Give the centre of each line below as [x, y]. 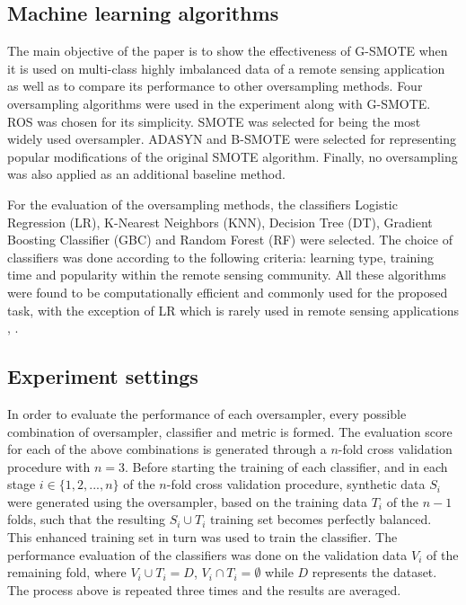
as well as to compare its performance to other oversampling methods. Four [215, 86]
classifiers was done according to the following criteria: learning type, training [221, 257]
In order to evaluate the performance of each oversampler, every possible [207, 413]
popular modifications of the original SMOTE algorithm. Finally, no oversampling [233, 156]
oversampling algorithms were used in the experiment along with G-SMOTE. [219, 103]
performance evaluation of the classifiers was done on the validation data [207, 554]
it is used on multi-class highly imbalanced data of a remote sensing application [226, 68]
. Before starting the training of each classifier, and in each [286, 466]
